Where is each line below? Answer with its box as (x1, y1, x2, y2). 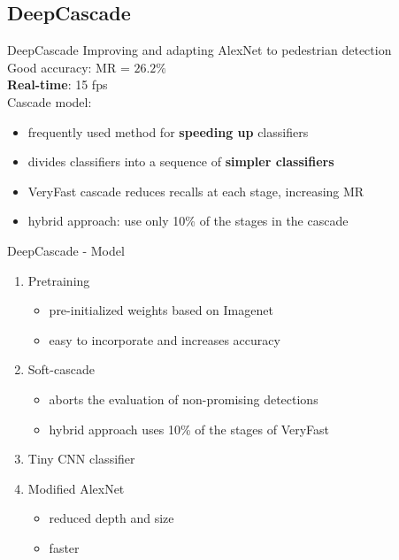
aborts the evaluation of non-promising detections (49, 389, 318, 408)
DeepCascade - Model (7, 241, 125, 259)
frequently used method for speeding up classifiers (27, 122, 309, 141)
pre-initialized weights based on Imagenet (49, 301, 273, 319)
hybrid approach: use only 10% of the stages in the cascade (27, 211, 349, 230)
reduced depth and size (49, 509, 174, 527)
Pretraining (27, 271, 90, 289)
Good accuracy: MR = (7, 58, 130, 76)
